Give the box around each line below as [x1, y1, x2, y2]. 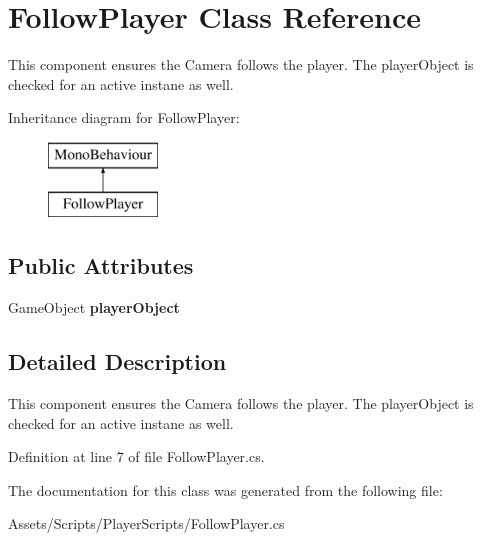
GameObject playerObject [8, 297, 180, 318]
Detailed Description [8, 346, 227, 377]
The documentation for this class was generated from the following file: [8, 479, 443, 500]
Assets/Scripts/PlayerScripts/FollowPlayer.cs [8, 513, 285, 534]
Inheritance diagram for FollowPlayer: [8, 107, 240, 128]
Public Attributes [8, 250, 194, 281]
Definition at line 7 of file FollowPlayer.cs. [8, 446, 265, 467]
